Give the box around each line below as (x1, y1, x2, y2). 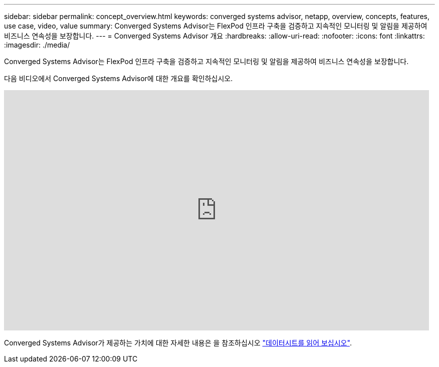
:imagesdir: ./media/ (4, 41, 70, 49)
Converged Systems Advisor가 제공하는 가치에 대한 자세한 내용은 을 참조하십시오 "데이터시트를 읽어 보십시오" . (4, 338, 352, 347)
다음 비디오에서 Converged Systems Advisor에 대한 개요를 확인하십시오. (4, 74, 233, 83)
